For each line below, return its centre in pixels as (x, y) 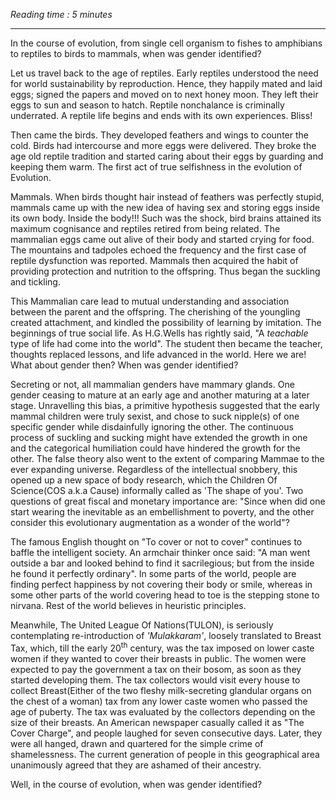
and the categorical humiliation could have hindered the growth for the (155, 448)
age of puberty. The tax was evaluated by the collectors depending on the (163, 711)
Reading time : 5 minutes (61, 14)
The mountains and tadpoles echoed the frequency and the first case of (158, 250)
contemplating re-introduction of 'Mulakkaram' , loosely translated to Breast (166, 635)
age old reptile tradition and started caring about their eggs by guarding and (167, 156)
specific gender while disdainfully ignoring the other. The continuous (152, 427)
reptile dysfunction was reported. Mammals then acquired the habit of (154, 260)
